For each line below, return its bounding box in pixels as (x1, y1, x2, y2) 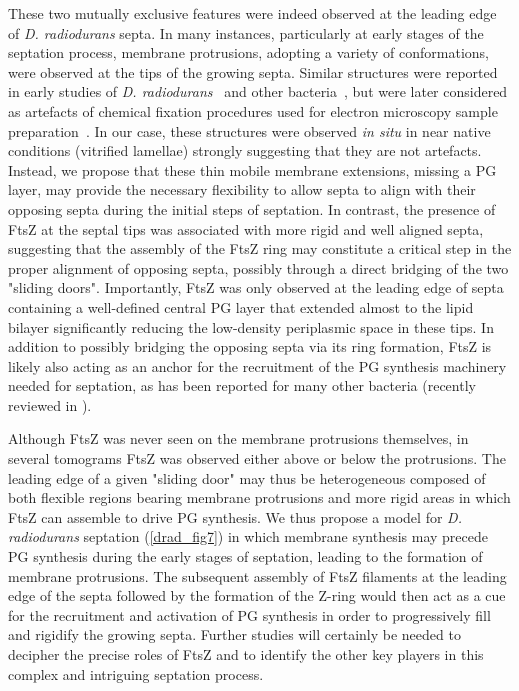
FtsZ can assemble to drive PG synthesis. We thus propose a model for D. (8, 506, 462, 527)
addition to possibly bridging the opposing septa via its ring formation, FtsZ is (8, 336, 492, 357)
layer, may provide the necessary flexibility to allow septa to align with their (8, 179, 476, 200)
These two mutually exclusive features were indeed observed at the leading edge (8, 3, 497, 23)
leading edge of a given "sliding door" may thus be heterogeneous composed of (8, 467, 486, 488)
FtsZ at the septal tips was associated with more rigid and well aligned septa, (8, 218, 484, 239)
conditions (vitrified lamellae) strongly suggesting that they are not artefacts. (8, 140, 482, 161)
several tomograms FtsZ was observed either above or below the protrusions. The (8, 448, 506, 469)
